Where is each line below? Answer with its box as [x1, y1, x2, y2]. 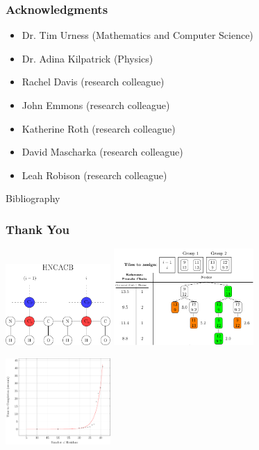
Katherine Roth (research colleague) [22, 121, 176, 135]
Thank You [6, 220, 69, 237]
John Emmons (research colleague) [22, 98, 170, 112]
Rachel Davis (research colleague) [22, 74, 165, 89]
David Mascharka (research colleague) [22, 144, 183, 159]
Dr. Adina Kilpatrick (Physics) [22, 51, 153, 65]
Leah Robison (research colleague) [22, 167, 167, 182]
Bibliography [6, 191, 60, 206]
